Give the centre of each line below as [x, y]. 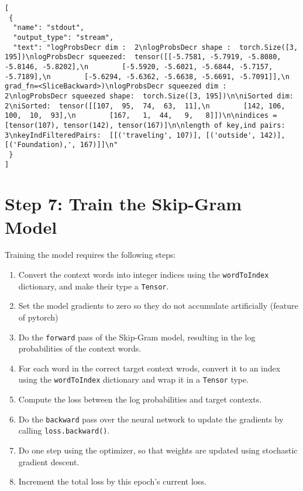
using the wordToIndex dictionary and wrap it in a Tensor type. [134, 379]
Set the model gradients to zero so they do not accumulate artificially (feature [158, 306]
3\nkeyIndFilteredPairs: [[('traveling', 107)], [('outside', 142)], [145, 135]
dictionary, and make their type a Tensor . [94, 286]
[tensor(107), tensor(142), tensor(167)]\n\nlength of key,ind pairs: [145, 125]
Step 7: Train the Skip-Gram [123, 204]
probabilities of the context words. [80, 348]
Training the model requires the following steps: [90, 255]
